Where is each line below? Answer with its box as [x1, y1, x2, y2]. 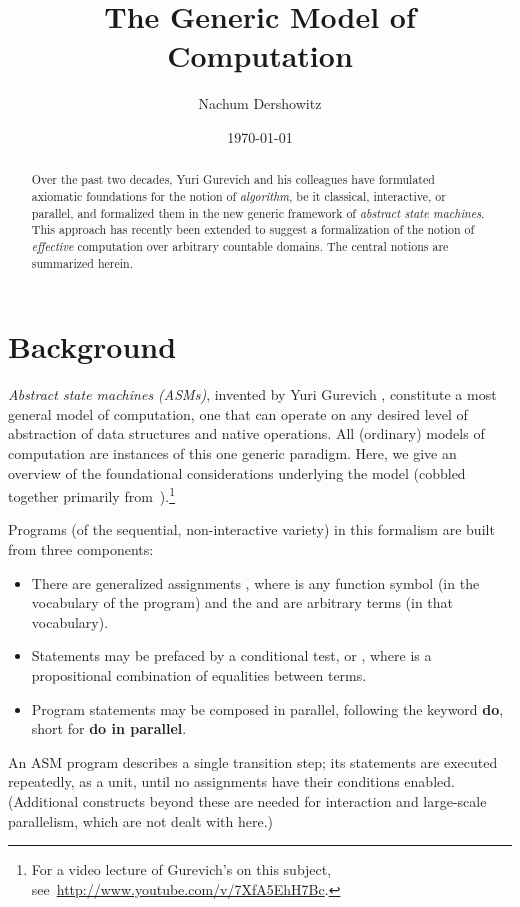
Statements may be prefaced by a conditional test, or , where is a [31, 645, 432, 666]
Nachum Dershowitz [198, 93, 322, 114]
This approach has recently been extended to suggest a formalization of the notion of [31, 221, 475, 238]
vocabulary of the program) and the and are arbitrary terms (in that [31, 592, 454, 613]
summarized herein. [31, 254, 133, 271]
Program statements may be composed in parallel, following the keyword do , [31, 698, 504, 719]
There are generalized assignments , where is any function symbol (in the [31, 572, 480, 593]
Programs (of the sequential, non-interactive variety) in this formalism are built [8, 519, 495, 540]
